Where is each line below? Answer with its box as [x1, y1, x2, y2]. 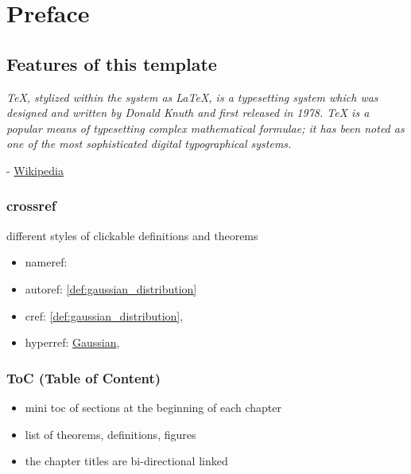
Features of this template [6, 51, 217, 76]
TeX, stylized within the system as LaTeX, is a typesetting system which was [6, 88, 378, 105]
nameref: [25, 254, 68, 270]
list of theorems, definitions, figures [25, 425, 196, 442]
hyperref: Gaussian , [25, 334, 120, 351]
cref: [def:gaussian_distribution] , [25, 307, 184, 324]
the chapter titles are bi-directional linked [25, 453, 228, 469]
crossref [6, 196, 56, 216]
